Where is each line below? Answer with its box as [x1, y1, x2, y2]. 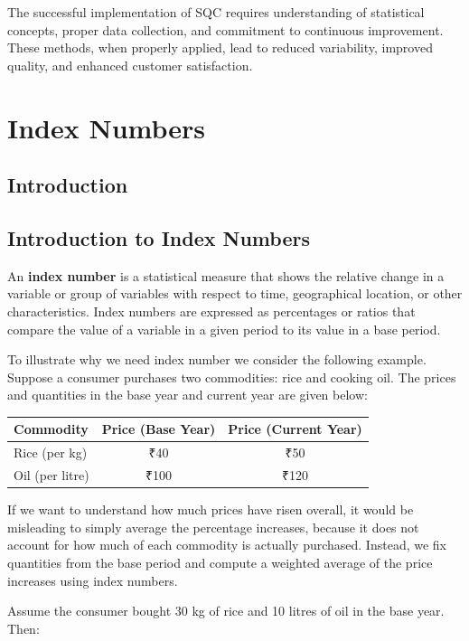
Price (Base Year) [101, 419, 216, 438]
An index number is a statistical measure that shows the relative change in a [7, 266, 445, 285]
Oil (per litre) [14, 466, 89, 485]
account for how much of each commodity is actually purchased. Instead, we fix [7, 535, 446, 554]
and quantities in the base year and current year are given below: [7, 385, 368, 404]
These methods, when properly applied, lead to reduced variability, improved [7, 38, 433, 57]
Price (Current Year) [228, 419, 362, 438]
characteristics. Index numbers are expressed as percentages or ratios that [7, 301, 416, 320]
